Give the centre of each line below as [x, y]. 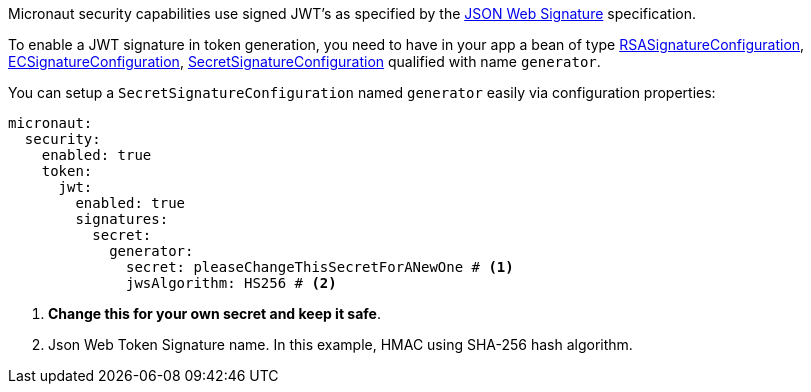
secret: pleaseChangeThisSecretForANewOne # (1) [320, 267]
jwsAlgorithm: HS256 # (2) [231, 283]
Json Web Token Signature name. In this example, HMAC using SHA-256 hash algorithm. [340, 344]
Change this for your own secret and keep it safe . [214, 313]
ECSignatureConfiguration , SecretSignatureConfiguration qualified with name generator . [304, 61]
